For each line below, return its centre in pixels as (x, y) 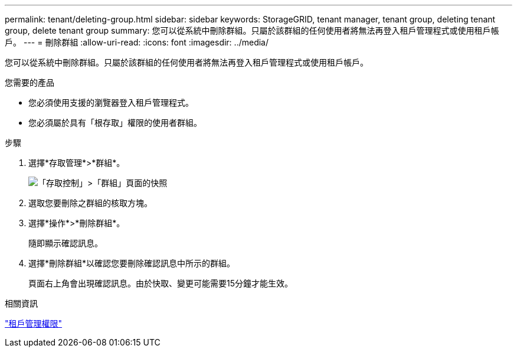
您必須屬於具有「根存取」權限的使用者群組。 (115, 123)
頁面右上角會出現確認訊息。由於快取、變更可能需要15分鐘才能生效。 (161, 283)
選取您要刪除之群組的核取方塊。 (90, 203)
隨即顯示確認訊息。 (66, 243)
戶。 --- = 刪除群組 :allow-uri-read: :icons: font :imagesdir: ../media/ (137, 42)
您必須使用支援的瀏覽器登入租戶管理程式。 (111, 102)
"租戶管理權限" (34, 323)
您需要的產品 (30, 82)
